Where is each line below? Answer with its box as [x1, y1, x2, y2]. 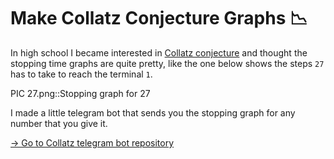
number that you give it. [10, 117, 108, 129]
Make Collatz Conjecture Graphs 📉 [10, 7, 308, 30]
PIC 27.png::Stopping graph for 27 [10, 87, 151, 99]
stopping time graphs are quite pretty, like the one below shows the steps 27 [10, 57, 325, 69]
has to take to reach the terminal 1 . [10, 68, 153, 80]
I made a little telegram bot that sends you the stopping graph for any [10, 106, 296, 119]
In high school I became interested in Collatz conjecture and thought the [10, 46, 308, 59]
